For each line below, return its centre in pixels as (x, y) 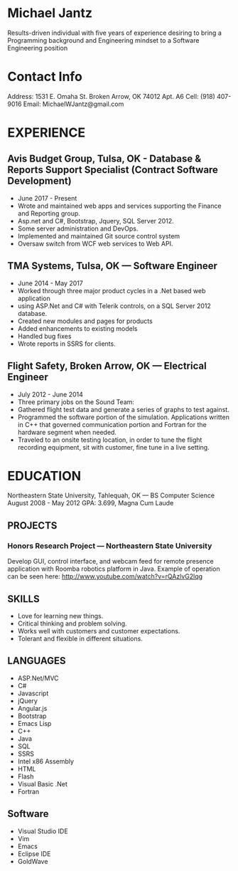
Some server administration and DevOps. (78, 228)
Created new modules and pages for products (85, 321)
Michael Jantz (50, 13)
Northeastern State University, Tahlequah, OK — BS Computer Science (111, 495)
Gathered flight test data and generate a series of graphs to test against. (123, 409)
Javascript (33, 693)
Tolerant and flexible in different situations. (80, 638)
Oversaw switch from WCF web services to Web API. (95, 243)
